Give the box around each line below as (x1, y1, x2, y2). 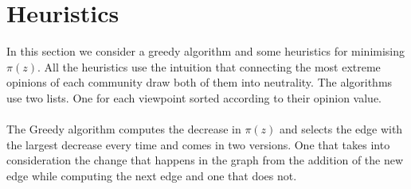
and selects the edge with (280, 121, 403, 137)
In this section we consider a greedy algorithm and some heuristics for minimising (6, 43, 405, 60)
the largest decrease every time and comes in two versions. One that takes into (6, 136, 390, 152)
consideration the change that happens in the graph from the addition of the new (6, 152, 404, 168)
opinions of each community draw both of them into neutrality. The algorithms (6, 74, 393, 91)
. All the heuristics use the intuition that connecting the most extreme (37, 58, 381, 75)
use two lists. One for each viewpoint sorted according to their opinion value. (6, 89, 382, 106)
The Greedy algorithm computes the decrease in (6, 121, 241, 137)
